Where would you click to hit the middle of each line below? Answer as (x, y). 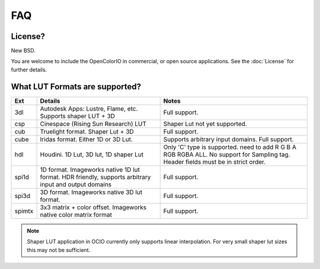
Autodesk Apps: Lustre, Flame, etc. (89, 108)
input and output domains (76, 184)
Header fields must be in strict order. (215, 161)
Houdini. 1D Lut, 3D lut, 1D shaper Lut (92, 154)
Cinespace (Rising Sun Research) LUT (93, 124)
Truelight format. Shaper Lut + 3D (87, 131)
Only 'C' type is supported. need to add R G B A (230, 147)
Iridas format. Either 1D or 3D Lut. (87, 139)
